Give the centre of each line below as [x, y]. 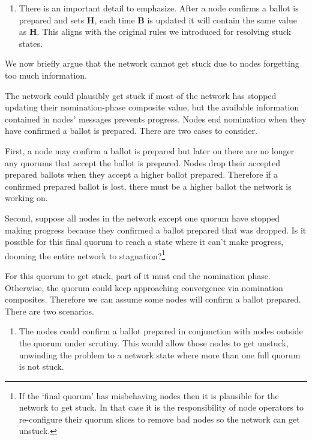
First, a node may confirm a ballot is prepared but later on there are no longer [150, 150]
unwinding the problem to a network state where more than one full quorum [160, 354]
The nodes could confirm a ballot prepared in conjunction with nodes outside [161, 331]
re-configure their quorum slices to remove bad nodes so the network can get [159, 419]
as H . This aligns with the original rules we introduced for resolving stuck [155, 32]
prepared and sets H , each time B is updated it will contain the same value [158, 20]
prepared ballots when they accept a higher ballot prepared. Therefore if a [141, 174]
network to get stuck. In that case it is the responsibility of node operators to [161, 407]
